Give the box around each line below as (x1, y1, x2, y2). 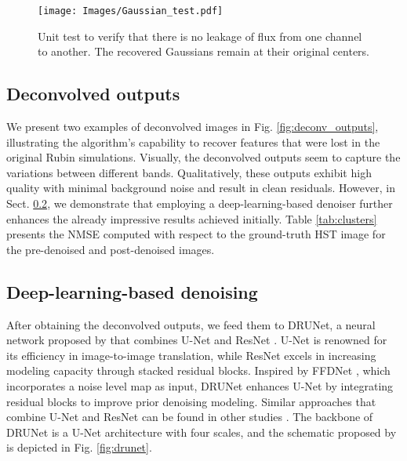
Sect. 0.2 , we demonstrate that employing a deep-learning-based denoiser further (6, 195, 393, 212)
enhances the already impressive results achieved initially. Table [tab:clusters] (6, 210, 377, 227)
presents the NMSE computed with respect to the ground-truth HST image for (6, 226, 386, 242)
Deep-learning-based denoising (6, 279, 258, 303)
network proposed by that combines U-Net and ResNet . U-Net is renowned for (6, 332, 387, 348)
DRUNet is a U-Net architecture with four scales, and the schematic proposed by (6, 423, 397, 440)
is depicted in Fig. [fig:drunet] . (6, 439, 152, 456)
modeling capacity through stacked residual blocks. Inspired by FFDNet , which (6, 362, 391, 379)
